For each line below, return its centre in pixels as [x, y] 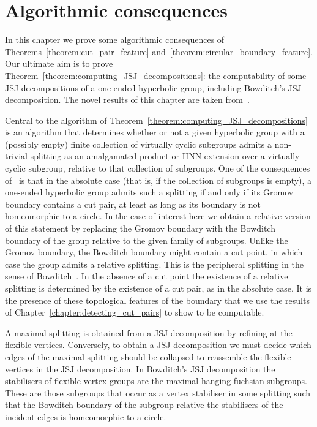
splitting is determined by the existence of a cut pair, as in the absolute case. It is [158, 288]
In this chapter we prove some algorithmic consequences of [115, 40]
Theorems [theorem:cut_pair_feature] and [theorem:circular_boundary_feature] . [159, 51]
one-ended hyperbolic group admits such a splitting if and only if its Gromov [149, 192]
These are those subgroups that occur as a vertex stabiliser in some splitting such [158, 392]
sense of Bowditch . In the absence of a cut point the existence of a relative [147, 276]
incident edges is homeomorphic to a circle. [86, 416]
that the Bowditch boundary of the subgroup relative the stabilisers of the [144, 405]
